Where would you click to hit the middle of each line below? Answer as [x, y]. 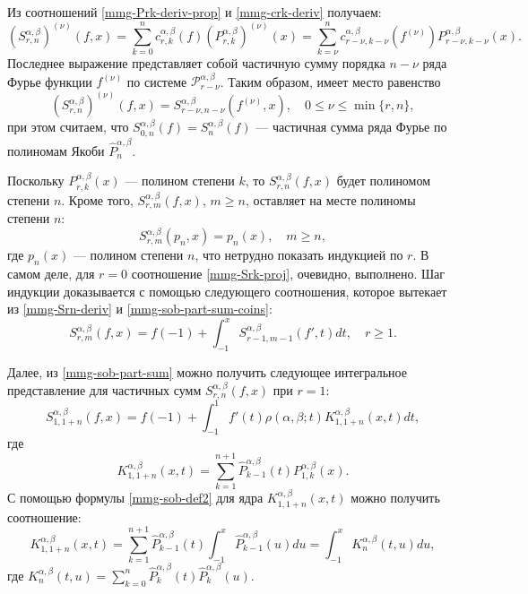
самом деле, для [51, 273]
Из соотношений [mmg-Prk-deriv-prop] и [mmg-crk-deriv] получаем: [195, 12]
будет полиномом [384, 181]
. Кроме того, [97, 199]
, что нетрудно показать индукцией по [299, 255]
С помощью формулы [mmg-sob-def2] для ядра [135, 498]
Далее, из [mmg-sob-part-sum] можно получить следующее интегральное [207, 372]
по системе [157, 81]
